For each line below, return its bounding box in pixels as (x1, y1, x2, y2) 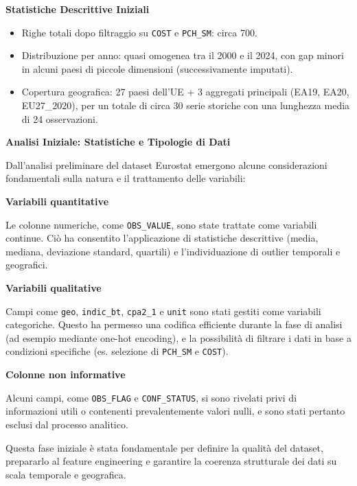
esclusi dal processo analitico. (5, 417, 128, 431)
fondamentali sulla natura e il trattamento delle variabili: (5, 171, 246, 185)
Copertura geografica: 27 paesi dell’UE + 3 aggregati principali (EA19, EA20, (21, 84, 349, 99)
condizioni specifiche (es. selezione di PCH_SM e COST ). (5, 344, 229, 358)
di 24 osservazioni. (21, 111, 98, 126)
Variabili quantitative (5, 194, 109, 208)
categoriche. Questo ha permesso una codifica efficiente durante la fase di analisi (5, 317, 343, 332)
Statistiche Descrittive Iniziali (5, 2, 150, 16)
